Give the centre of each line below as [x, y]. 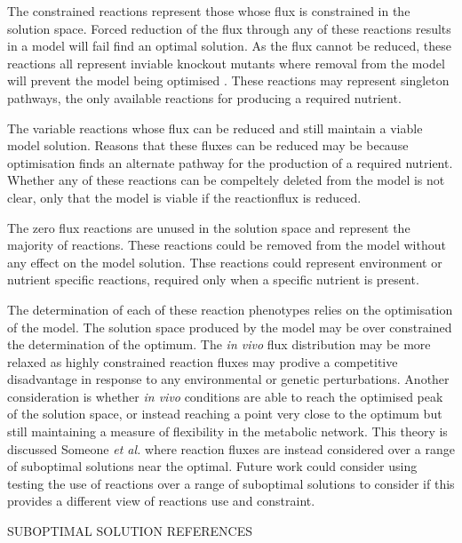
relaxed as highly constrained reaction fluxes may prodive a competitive [203, 361]
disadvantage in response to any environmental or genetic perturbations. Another [228, 379]
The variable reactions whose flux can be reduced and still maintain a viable [215, 128]
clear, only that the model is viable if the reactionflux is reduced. [184, 197]
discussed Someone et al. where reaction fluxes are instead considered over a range [231, 448]
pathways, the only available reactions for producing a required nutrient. [204, 97]
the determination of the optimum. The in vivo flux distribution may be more [219, 344]
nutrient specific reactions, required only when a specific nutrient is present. [213, 279]
